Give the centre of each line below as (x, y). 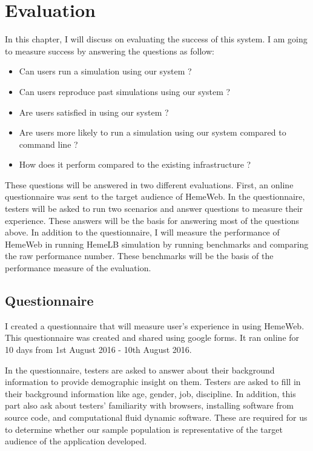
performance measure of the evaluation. (78, 268)
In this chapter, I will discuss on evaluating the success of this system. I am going (156, 39)
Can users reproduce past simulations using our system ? (125, 91)
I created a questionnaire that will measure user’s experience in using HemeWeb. (155, 325)
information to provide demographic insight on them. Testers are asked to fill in (153, 382)
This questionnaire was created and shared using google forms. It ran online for (152, 337)
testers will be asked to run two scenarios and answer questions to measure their (154, 209)
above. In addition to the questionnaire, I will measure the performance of (142, 232)
